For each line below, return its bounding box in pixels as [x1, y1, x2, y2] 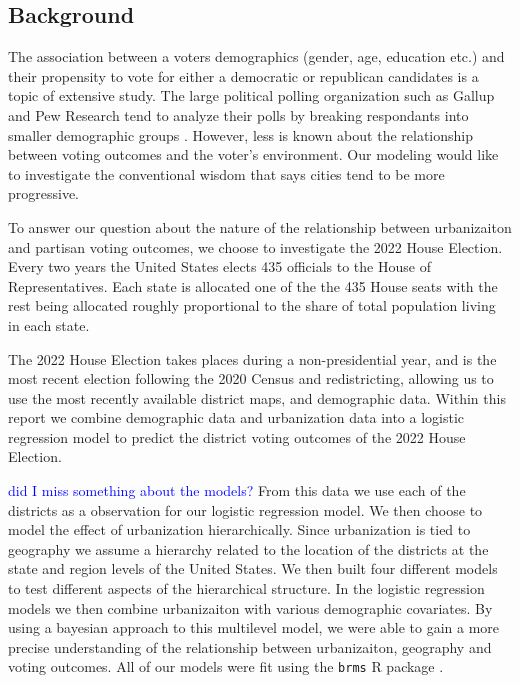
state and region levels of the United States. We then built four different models [8, 558, 498, 579]
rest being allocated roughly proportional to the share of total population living [8, 295, 496, 316]
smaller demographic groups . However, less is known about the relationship [8, 124, 473, 145]
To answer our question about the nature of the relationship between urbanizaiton [8, 216, 512, 237]
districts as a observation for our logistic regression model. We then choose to [8, 499, 483, 520]
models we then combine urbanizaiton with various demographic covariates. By [8, 597, 493, 618]
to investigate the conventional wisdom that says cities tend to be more [8, 163, 445, 184]
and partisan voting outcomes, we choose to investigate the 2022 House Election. [8, 236, 503, 257]
